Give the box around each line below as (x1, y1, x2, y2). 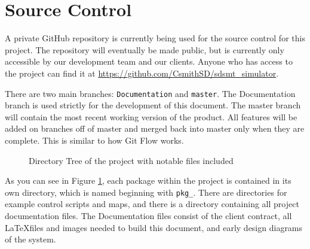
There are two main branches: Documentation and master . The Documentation (5, 87, 296, 99)
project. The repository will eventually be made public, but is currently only (5, 43, 284, 56)
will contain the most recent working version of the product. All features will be (5, 110, 297, 123)
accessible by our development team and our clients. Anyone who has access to (5, 55, 293, 68)
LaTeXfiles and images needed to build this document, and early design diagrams (5, 221, 303, 233)
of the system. (5, 233, 56, 245)
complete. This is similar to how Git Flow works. (5, 133, 184, 146)
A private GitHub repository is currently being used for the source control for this (5, 32, 305, 44)
